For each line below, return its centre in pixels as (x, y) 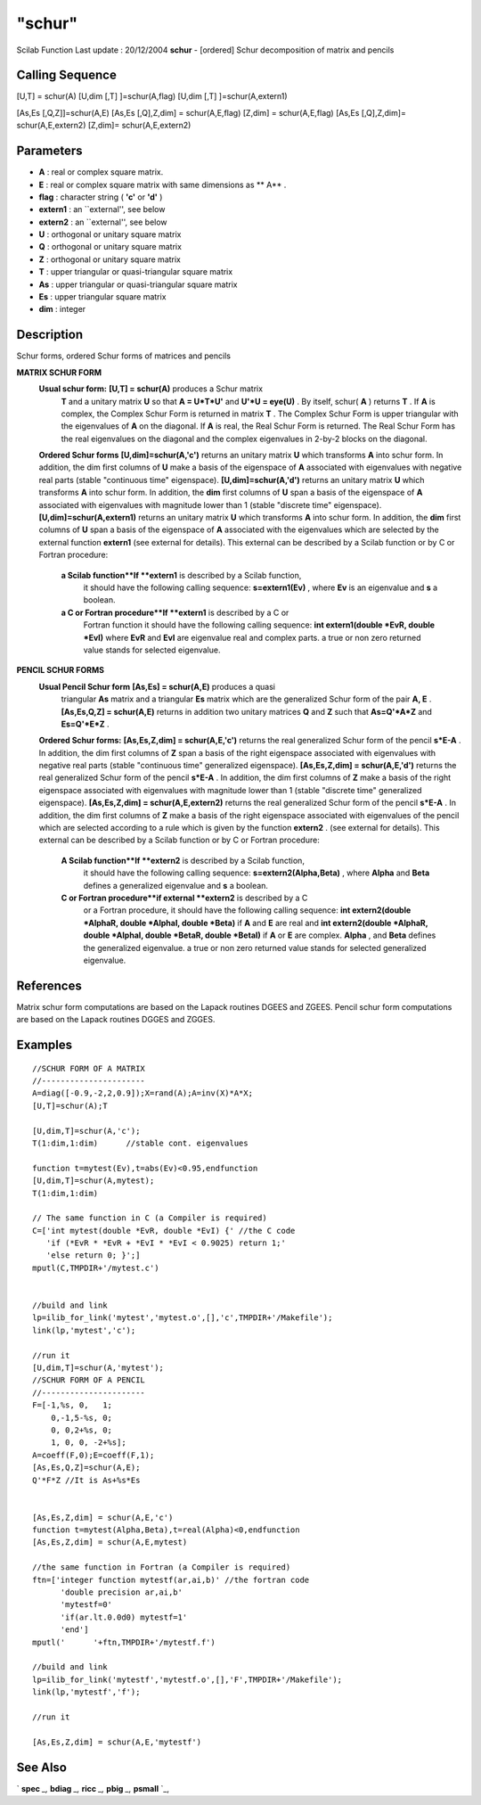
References (49, 985)
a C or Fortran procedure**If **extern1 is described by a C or (175, 612)
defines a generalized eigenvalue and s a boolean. (176, 885)
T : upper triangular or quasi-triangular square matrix (136, 272)
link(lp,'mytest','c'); (84, 1330)
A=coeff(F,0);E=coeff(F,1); (94, 1455)
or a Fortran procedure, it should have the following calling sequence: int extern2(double (247, 910)
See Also (41, 1767)
